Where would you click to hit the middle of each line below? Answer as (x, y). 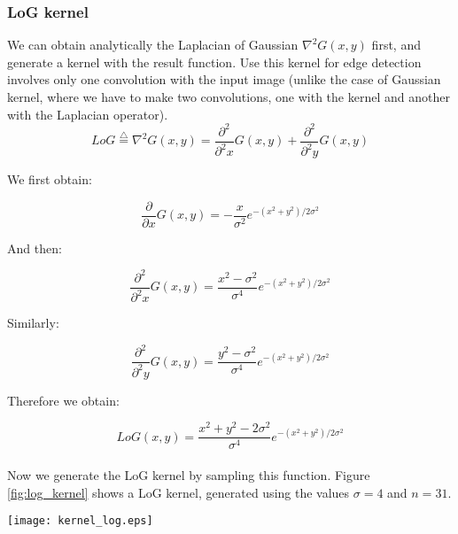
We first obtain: (50, 179)
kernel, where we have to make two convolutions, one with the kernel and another (229, 97)
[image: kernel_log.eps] (80, 521)
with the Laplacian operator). (88, 114)
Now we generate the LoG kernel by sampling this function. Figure (189, 475)
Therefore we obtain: (63, 400)
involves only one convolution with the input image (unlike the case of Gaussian (224, 79)
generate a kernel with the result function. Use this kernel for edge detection (214, 62)
